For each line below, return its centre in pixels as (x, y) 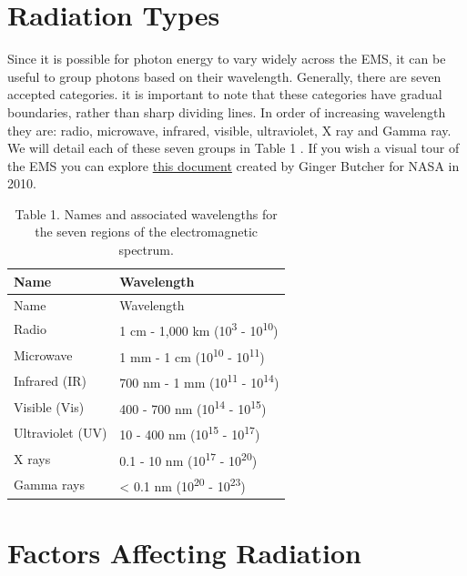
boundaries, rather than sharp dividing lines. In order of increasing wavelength (227, 111)
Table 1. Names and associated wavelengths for (146, 213)
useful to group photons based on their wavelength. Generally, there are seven (224, 76)
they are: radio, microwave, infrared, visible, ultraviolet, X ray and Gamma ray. (229, 130)
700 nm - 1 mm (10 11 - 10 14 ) (199, 381)
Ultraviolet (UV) (61, 433)
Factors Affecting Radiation (184, 553)
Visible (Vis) (49, 406)
